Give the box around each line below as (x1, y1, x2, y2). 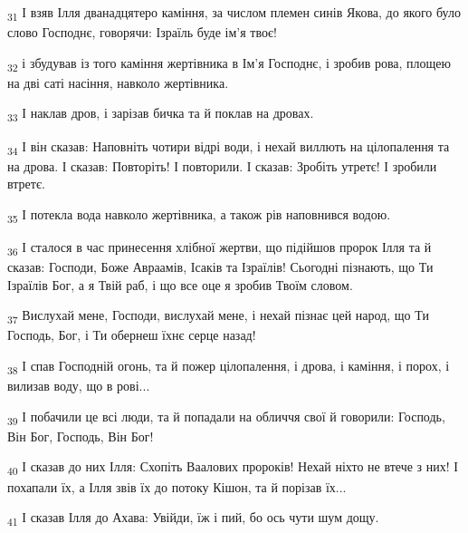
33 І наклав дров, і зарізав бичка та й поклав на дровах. (7, 103, 314, 125)
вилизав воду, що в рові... (7, 376, 150, 395)
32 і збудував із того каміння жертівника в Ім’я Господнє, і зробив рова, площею (7, 53, 452, 74)
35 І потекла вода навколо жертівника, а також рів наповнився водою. (7, 204, 391, 226)
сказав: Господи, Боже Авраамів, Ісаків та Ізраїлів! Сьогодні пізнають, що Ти (7, 257, 434, 276)
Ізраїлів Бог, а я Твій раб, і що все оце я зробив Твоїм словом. (7, 275, 353, 294)
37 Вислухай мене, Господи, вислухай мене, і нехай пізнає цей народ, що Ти (7, 305, 429, 327)
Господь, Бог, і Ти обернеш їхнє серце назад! (7, 325, 256, 344)
